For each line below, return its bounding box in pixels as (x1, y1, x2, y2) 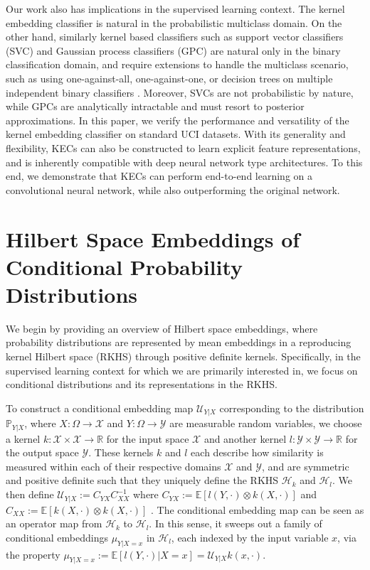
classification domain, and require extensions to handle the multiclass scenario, (6, 57, 349, 72)
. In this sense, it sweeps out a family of (149, 516, 322, 531)
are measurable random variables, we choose (169, 416, 362, 431)
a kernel (6, 431, 41, 446)
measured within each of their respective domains (6, 458, 221, 473)
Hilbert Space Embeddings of (6, 224, 300, 253)
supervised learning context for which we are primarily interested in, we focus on (6, 362, 358, 377)
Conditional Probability (6, 252, 243, 281)
